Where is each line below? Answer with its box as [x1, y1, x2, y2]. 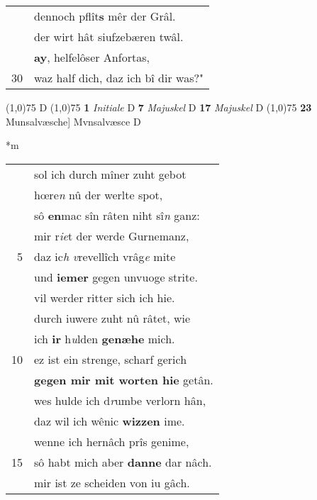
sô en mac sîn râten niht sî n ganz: [34, 206, 200, 223]
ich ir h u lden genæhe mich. [34, 330, 175, 347]
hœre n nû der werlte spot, [34, 186, 163, 203]
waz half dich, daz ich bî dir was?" [34, 70, 204, 86]
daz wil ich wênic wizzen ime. [34, 412, 185, 429]
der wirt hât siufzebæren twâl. [34, 28, 184, 45]
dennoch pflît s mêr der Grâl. [34, 8, 176, 24]
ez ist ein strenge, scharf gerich [34, 350, 187, 367]
